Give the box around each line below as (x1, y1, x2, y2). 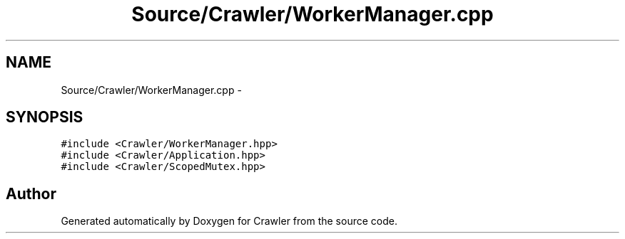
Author (6, 184, 56, 203)
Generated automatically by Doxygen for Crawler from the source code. (61, 215, 397, 228)
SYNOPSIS (6, 108, 83, 127)
